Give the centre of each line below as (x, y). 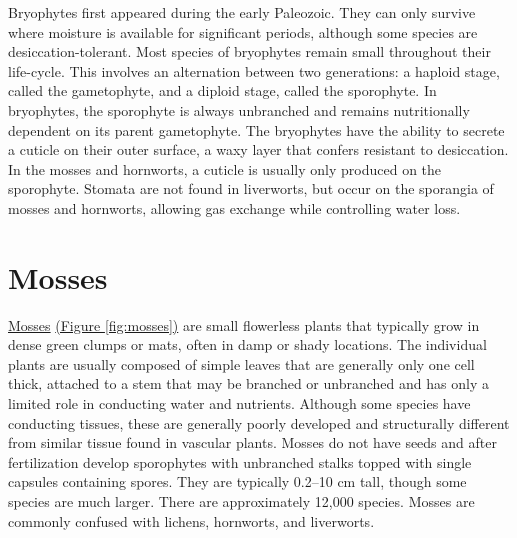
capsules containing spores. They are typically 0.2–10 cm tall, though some (237, 481)
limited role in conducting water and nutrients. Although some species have (239, 403)
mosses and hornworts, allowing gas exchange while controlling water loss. (234, 207)
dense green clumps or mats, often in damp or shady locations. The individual (247, 344)
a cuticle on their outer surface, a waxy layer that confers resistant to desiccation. (258, 149)
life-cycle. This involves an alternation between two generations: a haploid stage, (254, 70)
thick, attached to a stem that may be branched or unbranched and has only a (248, 383)
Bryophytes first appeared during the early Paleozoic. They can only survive (242, 12)
